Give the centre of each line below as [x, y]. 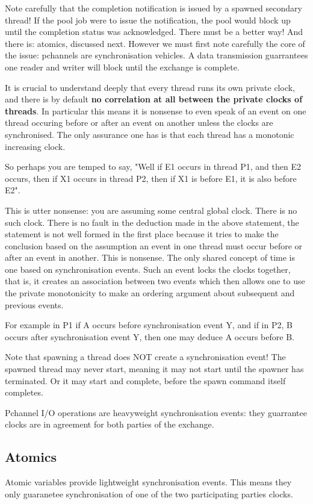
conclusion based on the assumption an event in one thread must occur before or [154, 245]
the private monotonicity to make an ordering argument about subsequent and [150, 293]
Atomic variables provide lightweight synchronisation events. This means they [148, 482]
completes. [24, 392]
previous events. [34, 304]
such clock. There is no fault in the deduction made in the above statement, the [152, 222]
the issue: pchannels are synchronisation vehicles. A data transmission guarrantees [156, 55]
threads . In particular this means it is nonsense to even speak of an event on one [156, 110]
